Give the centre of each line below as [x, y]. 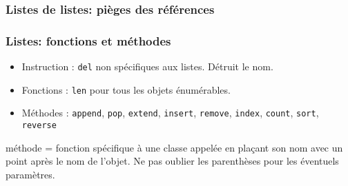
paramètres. [30, 174]
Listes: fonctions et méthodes [88, 40]
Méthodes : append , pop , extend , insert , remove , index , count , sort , [170, 113]
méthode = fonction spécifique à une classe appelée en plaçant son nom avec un [174, 147]
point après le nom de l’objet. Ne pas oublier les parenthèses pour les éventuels [172, 161]
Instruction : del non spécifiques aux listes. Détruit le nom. [147, 66]
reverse [39, 126]
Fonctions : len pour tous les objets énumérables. [126, 89]
